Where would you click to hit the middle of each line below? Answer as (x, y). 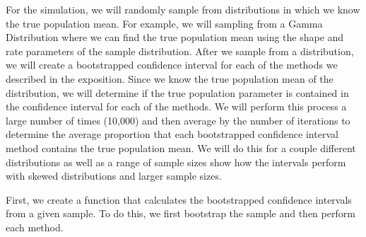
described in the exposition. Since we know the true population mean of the (170, 78)
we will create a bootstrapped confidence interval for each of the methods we (172, 65)
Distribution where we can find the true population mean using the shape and (175, 37)
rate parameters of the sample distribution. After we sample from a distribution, (180, 51)
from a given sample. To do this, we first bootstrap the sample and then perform (181, 213)
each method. (35, 227)
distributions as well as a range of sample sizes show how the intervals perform (176, 162)
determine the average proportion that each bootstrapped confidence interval (172, 134)
